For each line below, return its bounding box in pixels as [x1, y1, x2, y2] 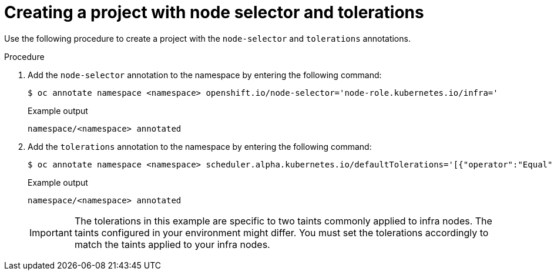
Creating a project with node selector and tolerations [4, 2, 424, 22]
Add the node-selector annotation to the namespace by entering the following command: [28, 69, 382, 80]
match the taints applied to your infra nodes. [74, 238, 270, 250]
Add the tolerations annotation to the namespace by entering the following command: [28, 141, 372, 152]
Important [29, 226, 72, 239]
